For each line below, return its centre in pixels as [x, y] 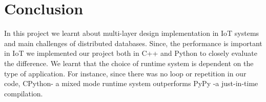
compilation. [24, 93]
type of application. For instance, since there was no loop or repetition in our [125, 73]
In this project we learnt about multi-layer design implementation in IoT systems [132, 33]
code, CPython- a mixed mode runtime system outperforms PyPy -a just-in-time [131, 83]
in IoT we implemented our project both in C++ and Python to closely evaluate [131, 53]
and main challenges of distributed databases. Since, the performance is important [133, 43]
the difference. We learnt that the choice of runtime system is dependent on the [129, 63]
